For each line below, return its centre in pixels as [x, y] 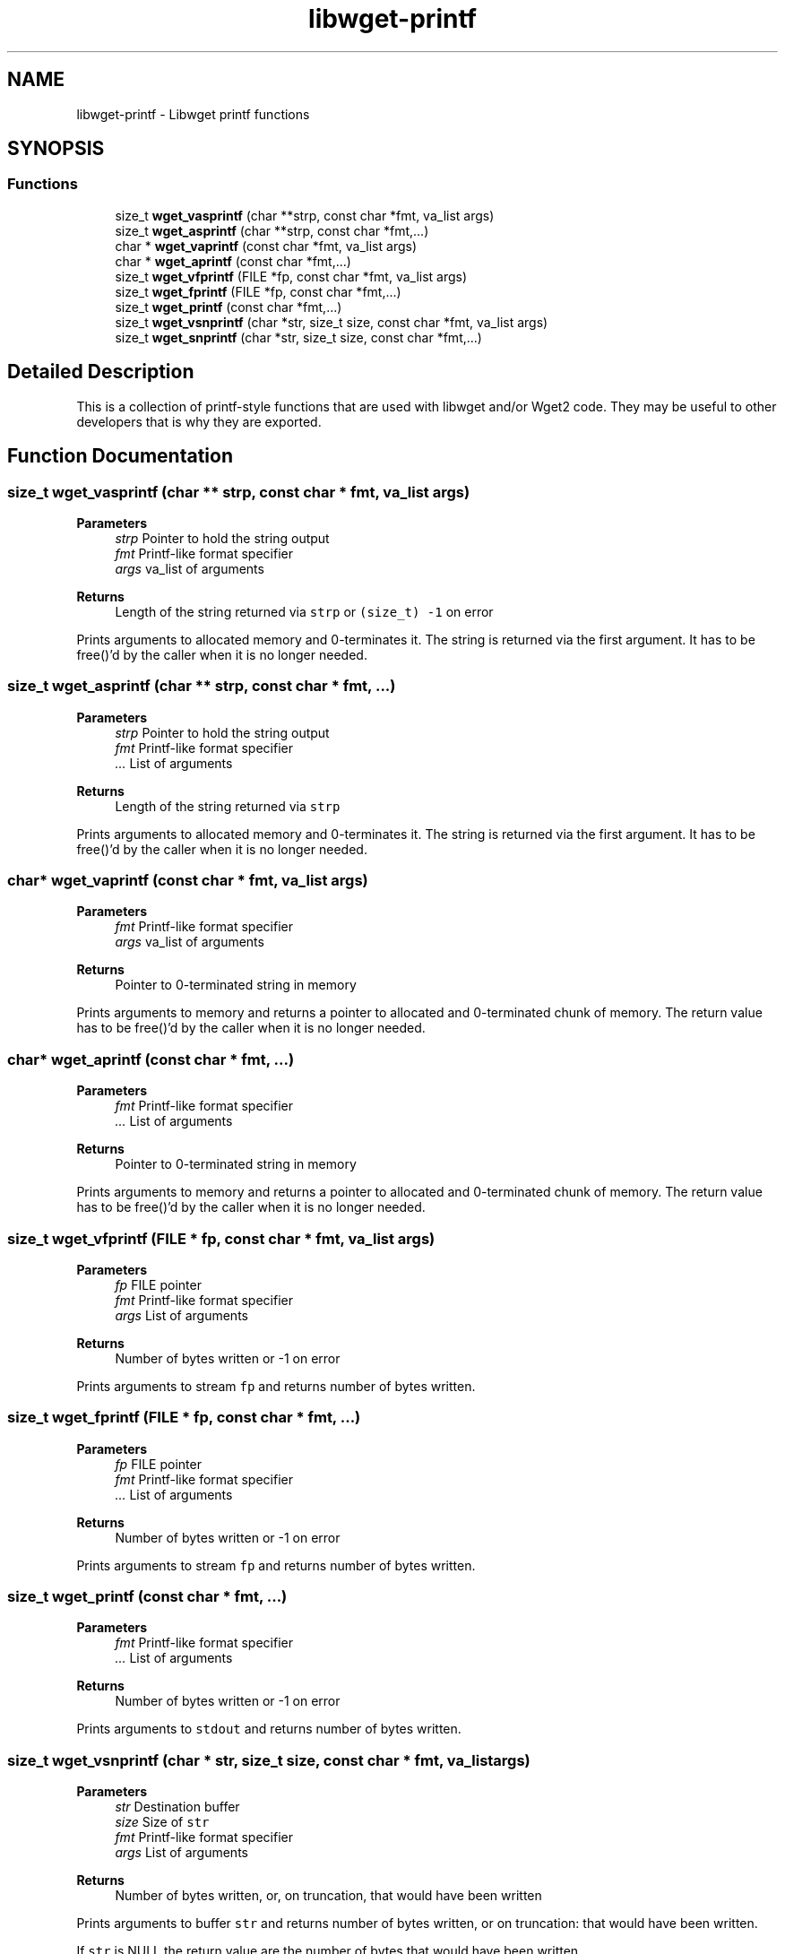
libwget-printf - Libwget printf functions [193, 114]
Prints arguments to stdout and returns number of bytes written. [269, 1729]
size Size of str [162, 1822]
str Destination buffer [177, 1807]
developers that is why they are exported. [199, 421]
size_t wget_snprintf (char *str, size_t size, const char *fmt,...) [298, 337]
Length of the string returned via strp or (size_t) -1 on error [304, 611]
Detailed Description [101, 372]
